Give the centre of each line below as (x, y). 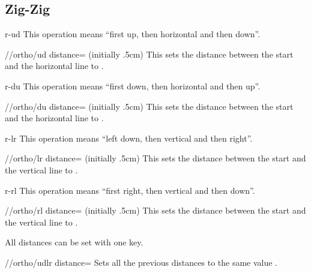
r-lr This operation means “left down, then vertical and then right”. (129, 138)
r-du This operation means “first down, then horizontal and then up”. (133, 85)
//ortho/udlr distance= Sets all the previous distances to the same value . (141, 262)
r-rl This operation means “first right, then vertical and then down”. (130, 190)
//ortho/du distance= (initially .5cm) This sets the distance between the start (149, 106)
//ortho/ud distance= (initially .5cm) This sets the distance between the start (149, 54)
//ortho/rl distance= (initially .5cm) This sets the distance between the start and (155, 210)
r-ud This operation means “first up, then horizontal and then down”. (133, 34)
